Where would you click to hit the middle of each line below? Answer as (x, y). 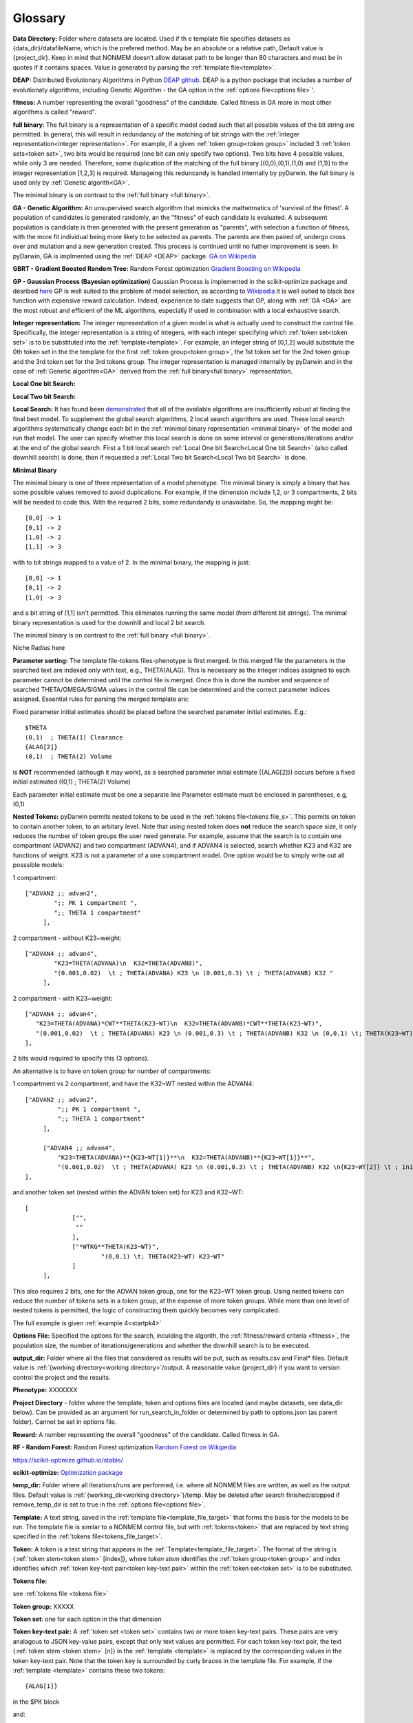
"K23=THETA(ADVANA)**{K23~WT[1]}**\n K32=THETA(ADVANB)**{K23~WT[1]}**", (187, 1158)
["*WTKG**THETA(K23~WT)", (116, 1247)
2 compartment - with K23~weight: (63, 998)
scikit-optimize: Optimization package (68, 1472)
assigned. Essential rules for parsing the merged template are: (101, 699)
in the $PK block (36, 1702)
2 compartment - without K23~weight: (67, 938)
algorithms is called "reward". (54, 112)
